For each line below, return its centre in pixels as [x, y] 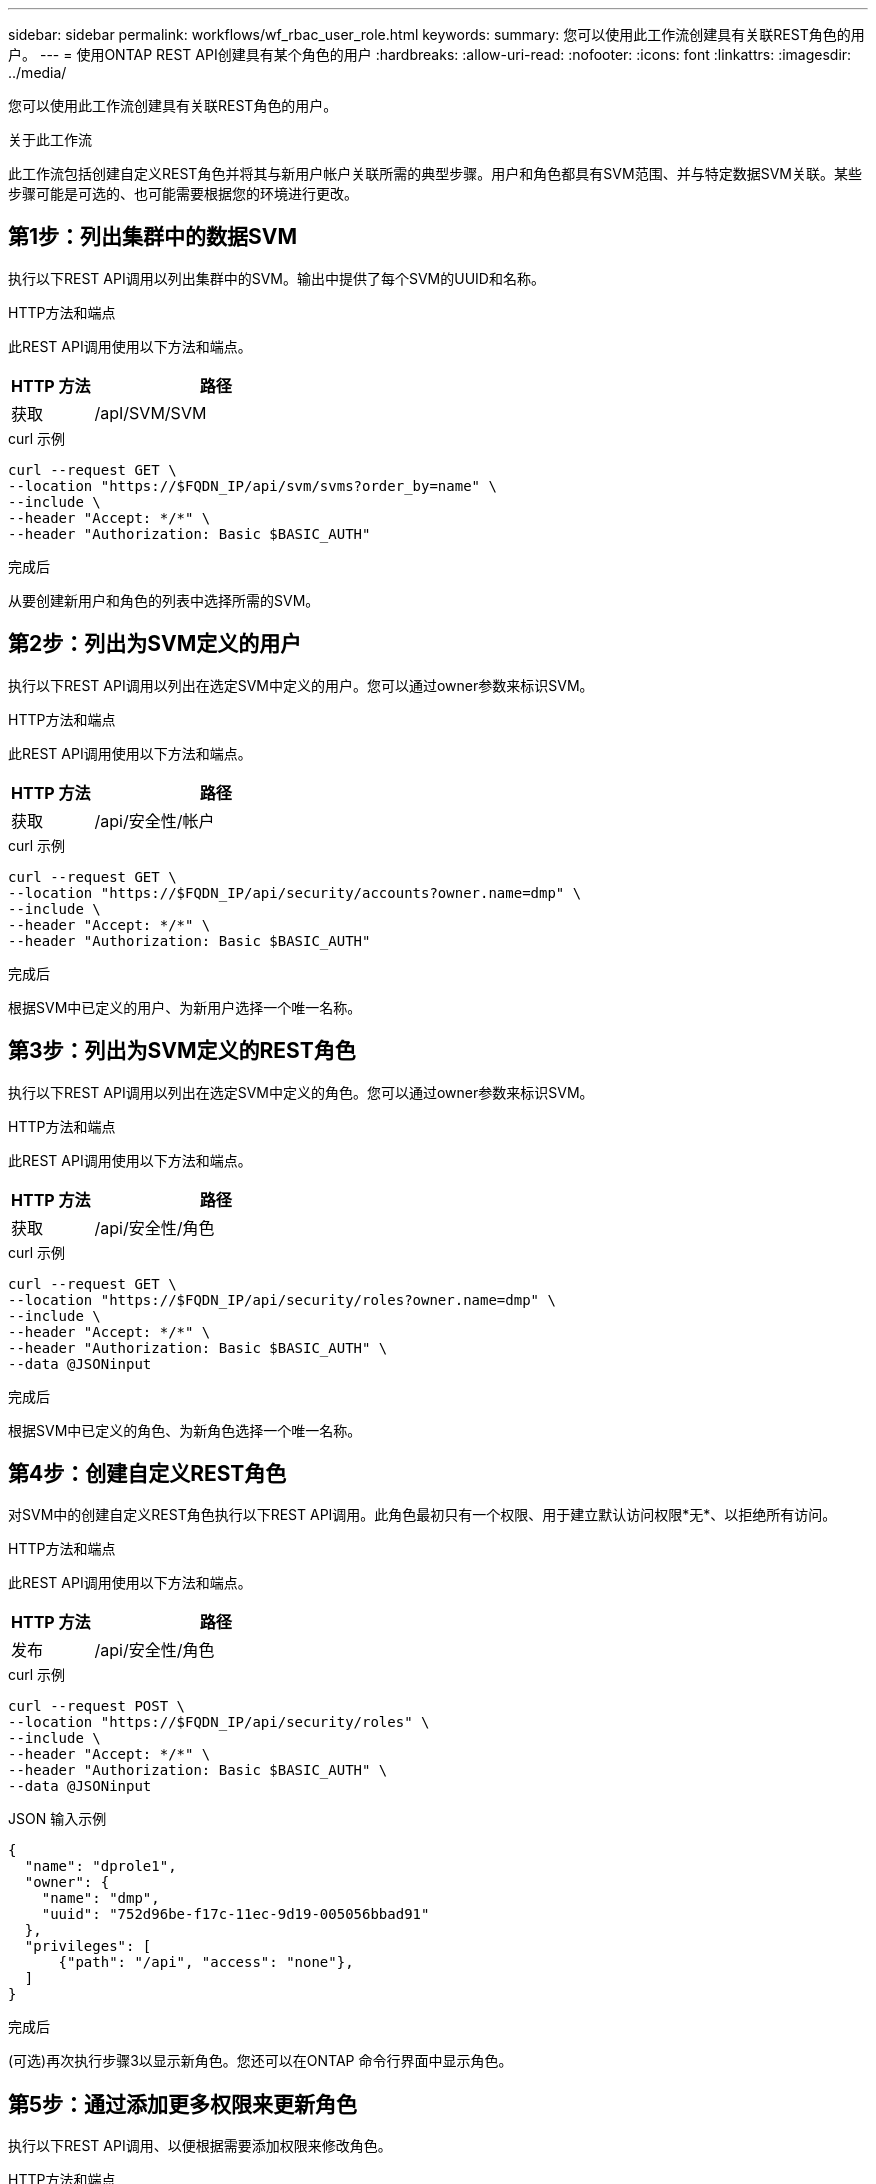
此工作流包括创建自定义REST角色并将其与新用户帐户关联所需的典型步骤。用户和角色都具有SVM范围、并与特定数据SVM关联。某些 [435, 173]
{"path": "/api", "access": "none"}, [206, 1962]
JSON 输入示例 [57, 1819]
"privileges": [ [88, 1946]
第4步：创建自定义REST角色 [147, 1473]
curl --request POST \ [97, 1706]
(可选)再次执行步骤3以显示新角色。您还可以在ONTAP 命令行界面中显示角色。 [260, 2061]
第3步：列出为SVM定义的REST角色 [182, 1051]
